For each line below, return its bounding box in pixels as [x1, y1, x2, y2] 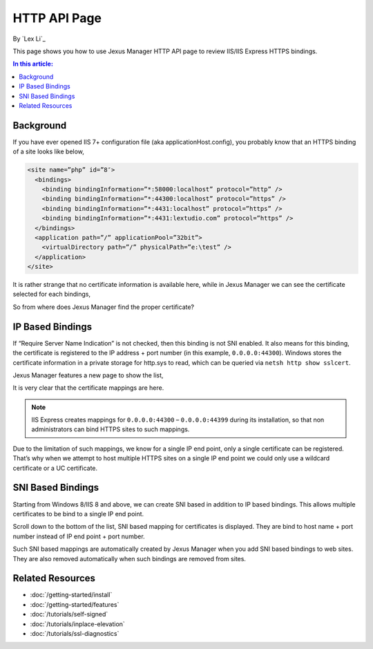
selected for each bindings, [12, 290, 91, 299]
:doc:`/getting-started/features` [30, 600, 119, 608]
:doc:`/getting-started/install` [30, 591, 113, 599]
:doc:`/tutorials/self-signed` [30, 610, 108, 619]
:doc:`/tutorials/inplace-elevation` [30, 619, 126, 628]
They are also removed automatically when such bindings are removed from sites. [12, 554, 247, 563]
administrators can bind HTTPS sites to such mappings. [31, 425, 190, 433]
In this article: [12, 59, 53, 68]
